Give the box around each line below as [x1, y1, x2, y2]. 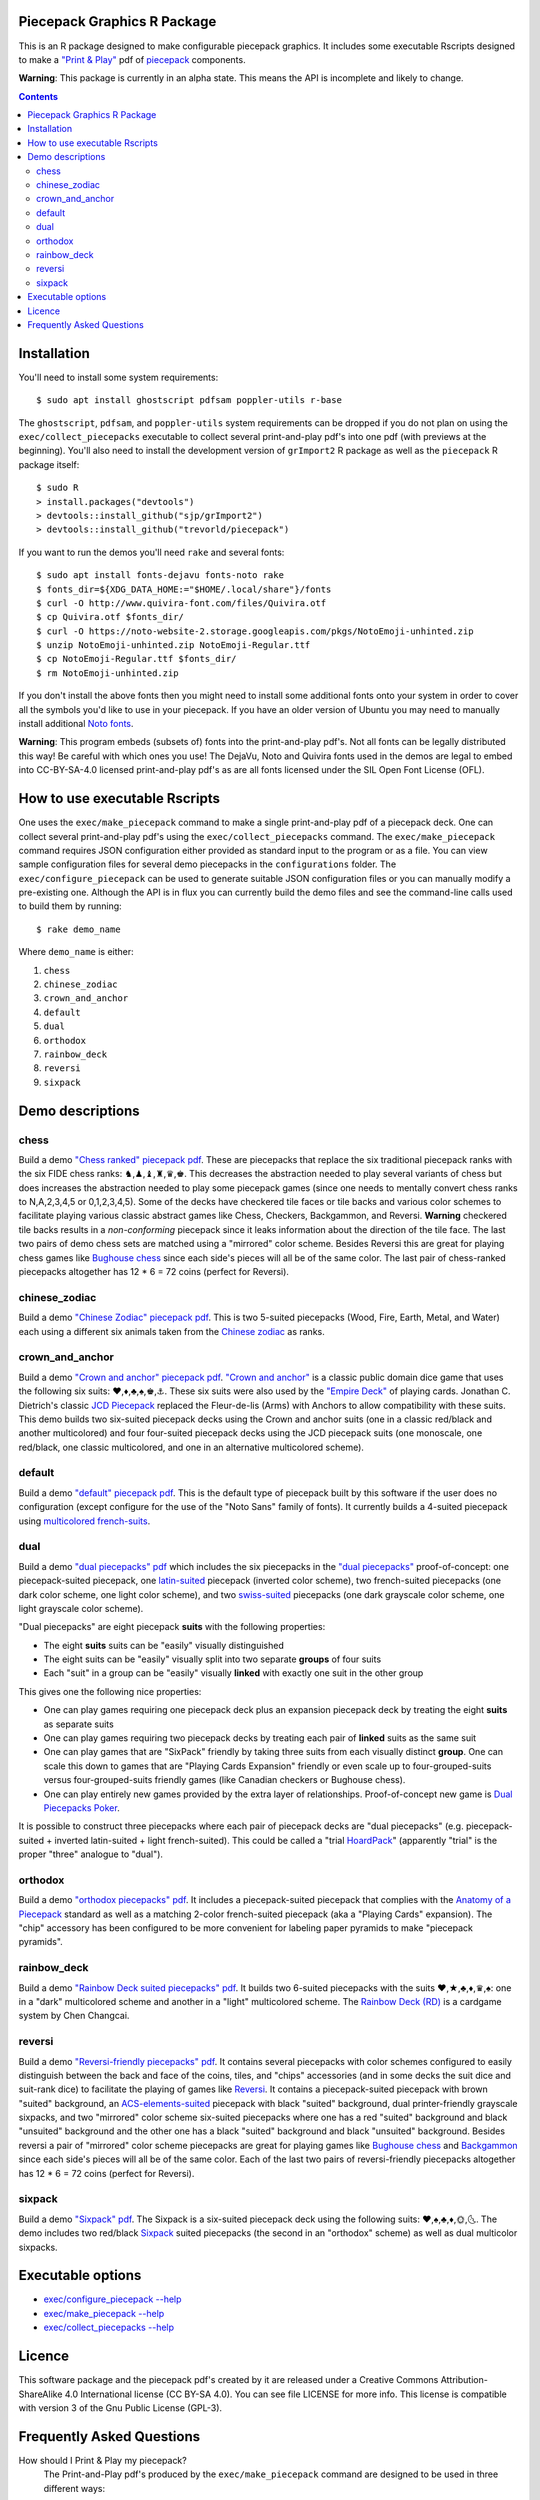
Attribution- [440, 2374, 489, 2386]
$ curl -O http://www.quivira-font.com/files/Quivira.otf [36, 597, 327, 609]
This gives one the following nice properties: [18, 1685, 202, 1697]
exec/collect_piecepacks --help [43, 2321, 175, 2334]
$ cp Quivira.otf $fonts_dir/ [36, 611, 185, 623]
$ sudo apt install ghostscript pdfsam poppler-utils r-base [36, 395, 342, 406]
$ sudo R [36, 482, 79, 494]
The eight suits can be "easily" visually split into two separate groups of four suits [43, 1653, 382, 1665]
